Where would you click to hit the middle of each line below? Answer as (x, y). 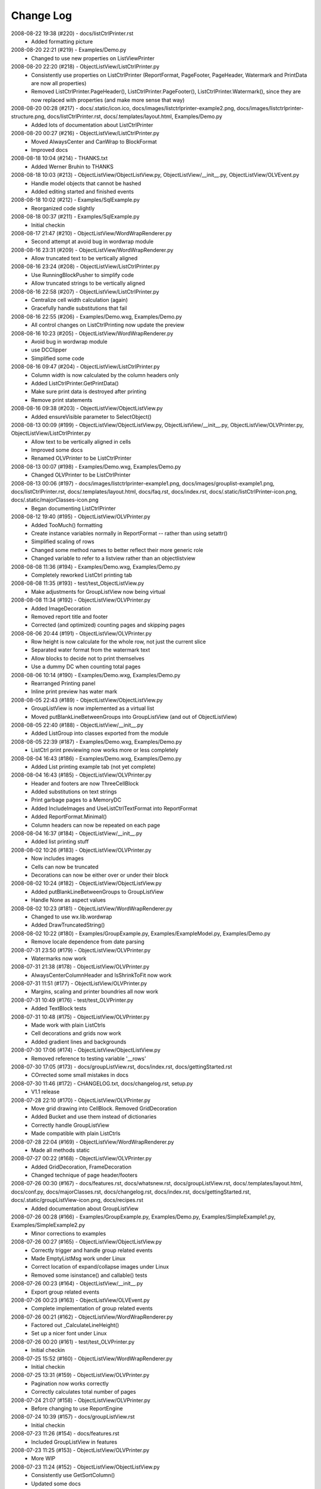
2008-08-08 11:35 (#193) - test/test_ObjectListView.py (78, 583)
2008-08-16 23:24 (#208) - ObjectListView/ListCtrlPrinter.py (85, 267)
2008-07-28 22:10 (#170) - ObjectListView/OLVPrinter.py (81, 1100)
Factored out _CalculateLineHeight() (75, 1325)
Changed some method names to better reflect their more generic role (117, 550)
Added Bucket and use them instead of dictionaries (94, 1117)
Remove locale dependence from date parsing (88, 942)
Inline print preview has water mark (74, 691)
